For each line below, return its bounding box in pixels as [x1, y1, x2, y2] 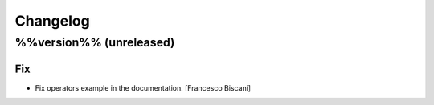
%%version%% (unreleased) [14, 35, 175, 50]
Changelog [14, 12, 90, 30]
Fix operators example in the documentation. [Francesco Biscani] [35, 83, 252, 92]
